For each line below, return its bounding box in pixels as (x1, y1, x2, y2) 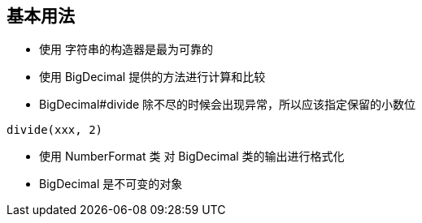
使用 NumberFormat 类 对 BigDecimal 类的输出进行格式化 (39, 149, 345, 164)
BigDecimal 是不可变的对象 (39, 177, 183, 191)
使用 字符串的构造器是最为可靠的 (39, 42, 213, 57)
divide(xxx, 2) (7, 123, 103, 137)
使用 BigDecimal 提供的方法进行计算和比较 (39, 70, 266, 84)
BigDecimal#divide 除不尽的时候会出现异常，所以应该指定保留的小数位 (39, 97, 416, 112)
